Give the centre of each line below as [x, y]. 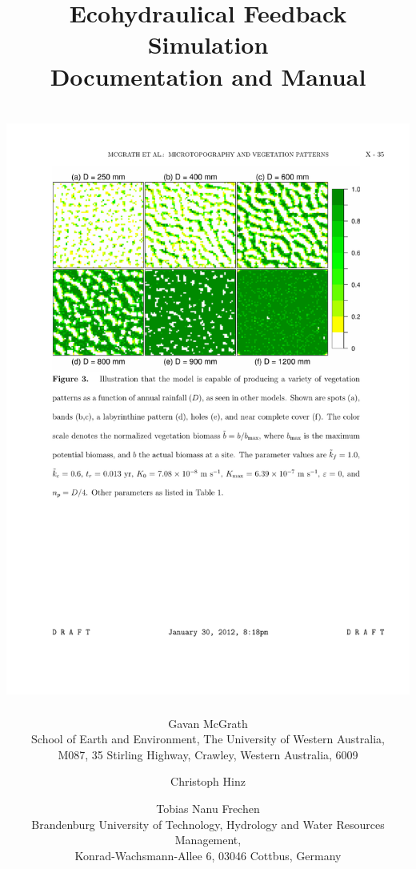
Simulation [208, 44]
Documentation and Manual [208, 76]
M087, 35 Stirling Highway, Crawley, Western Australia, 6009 [208, 754]
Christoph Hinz [208, 781]
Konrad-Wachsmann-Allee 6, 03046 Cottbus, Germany [208, 855]
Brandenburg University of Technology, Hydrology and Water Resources [208, 824]
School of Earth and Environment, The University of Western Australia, [208, 739]
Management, [208, 840]
